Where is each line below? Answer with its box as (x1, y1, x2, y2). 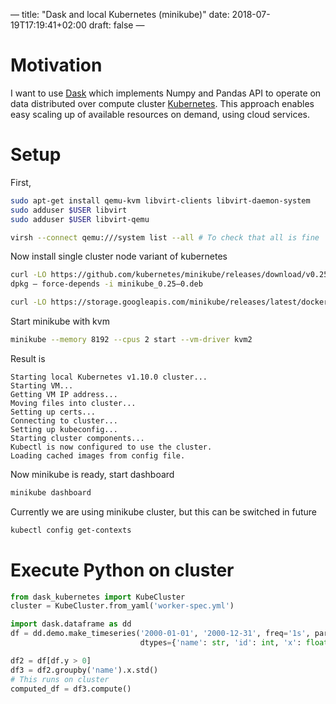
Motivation (10, 54, 103, 77)
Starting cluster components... (10, 433, 145, 443)
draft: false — (88, 19, 145, 31)
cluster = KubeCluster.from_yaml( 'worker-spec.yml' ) (10, 601, 235, 611)
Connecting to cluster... (10, 415, 118, 426)
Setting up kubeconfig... (10, 424, 118, 434)
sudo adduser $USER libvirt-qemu (10, 214, 150, 224)
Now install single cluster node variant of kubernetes (10, 250, 228, 263)
